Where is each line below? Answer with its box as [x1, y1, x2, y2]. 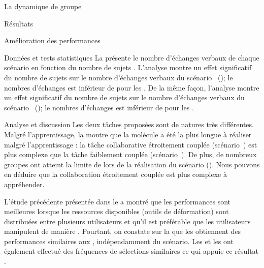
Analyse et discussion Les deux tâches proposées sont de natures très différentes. [4, 119, 254, 130]
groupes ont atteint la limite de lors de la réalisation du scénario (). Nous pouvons [4, 159, 260, 169]
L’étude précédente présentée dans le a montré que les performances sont [4, 196, 230, 206]
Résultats [4, 18, 34, 28]
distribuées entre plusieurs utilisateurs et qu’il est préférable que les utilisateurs [4, 216, 251, 226]
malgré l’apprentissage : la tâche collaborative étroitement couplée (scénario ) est [4, 139, 257, 150]
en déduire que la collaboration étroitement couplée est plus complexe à [4, 169, 227, 180]
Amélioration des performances [4, 35, 101, 46]
